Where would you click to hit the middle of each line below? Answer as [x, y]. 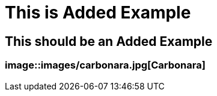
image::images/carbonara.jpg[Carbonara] [105, 65]
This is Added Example [98, 13]
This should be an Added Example [109, 41]
